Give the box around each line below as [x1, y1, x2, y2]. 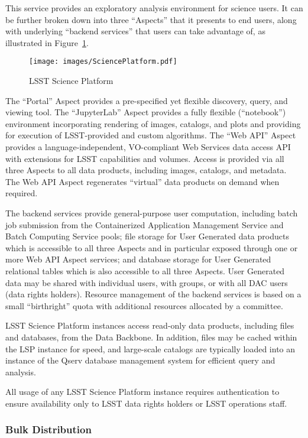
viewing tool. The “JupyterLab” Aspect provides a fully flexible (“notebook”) [5, 106, 286, 118]
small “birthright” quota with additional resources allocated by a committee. [5, 299, 283, 312]
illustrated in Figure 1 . [5, 36, 89, 48]
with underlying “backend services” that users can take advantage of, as [5, 25, 265, 37]
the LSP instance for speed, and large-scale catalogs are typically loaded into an [5, 342, 296, 355]
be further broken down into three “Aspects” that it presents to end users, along [5, 13, 297, 25]
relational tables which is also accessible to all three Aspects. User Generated [5, 264, 285, 277]
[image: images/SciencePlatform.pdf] [29, 57, 177, 66]
